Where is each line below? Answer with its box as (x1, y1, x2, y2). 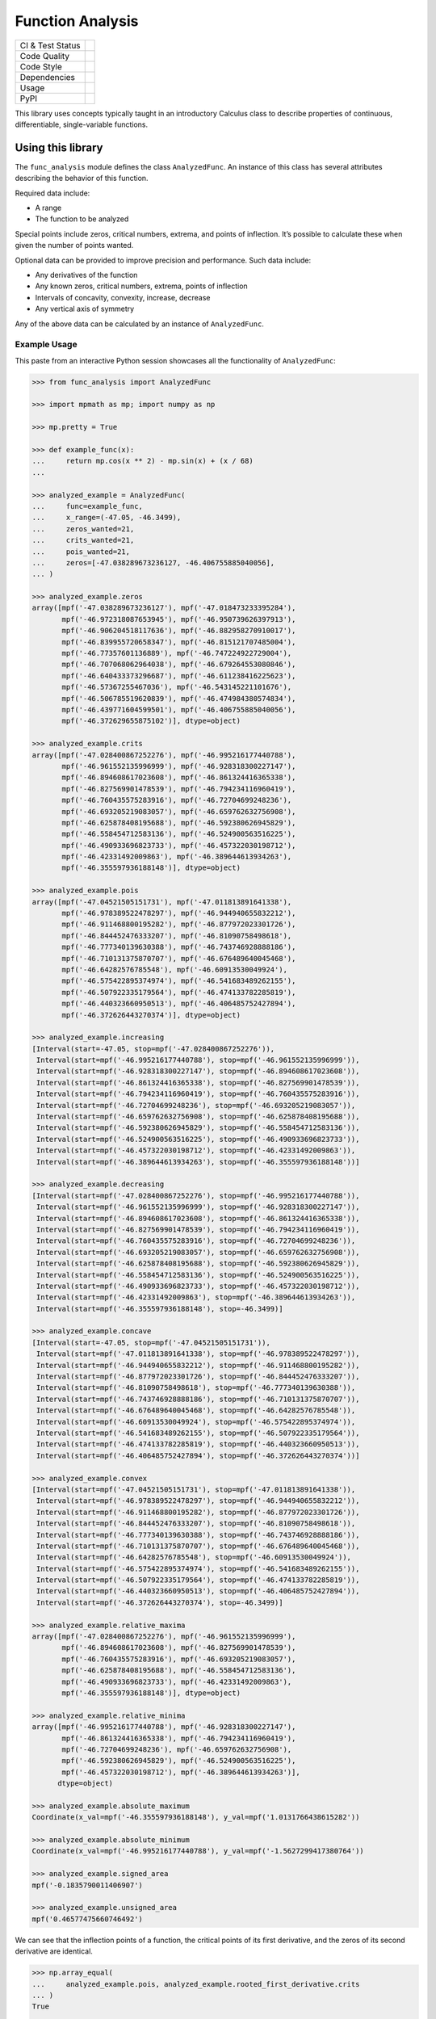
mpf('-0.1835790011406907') (31, 1880, 143, 1890)
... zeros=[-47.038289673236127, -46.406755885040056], (31, 558, 275, 567)
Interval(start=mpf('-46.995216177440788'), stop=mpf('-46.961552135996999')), (36, 1056, 360, 1065)
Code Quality (19, 50, 70, 61)
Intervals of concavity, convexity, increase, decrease (35, 292, 211, 302)
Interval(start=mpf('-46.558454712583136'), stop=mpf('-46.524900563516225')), (36, 1270, 360, 1279)
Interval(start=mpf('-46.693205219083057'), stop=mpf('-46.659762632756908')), (36, 1248, 360, 1257)
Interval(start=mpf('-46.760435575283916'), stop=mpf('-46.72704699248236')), (36, 1236, 356, 1245)
